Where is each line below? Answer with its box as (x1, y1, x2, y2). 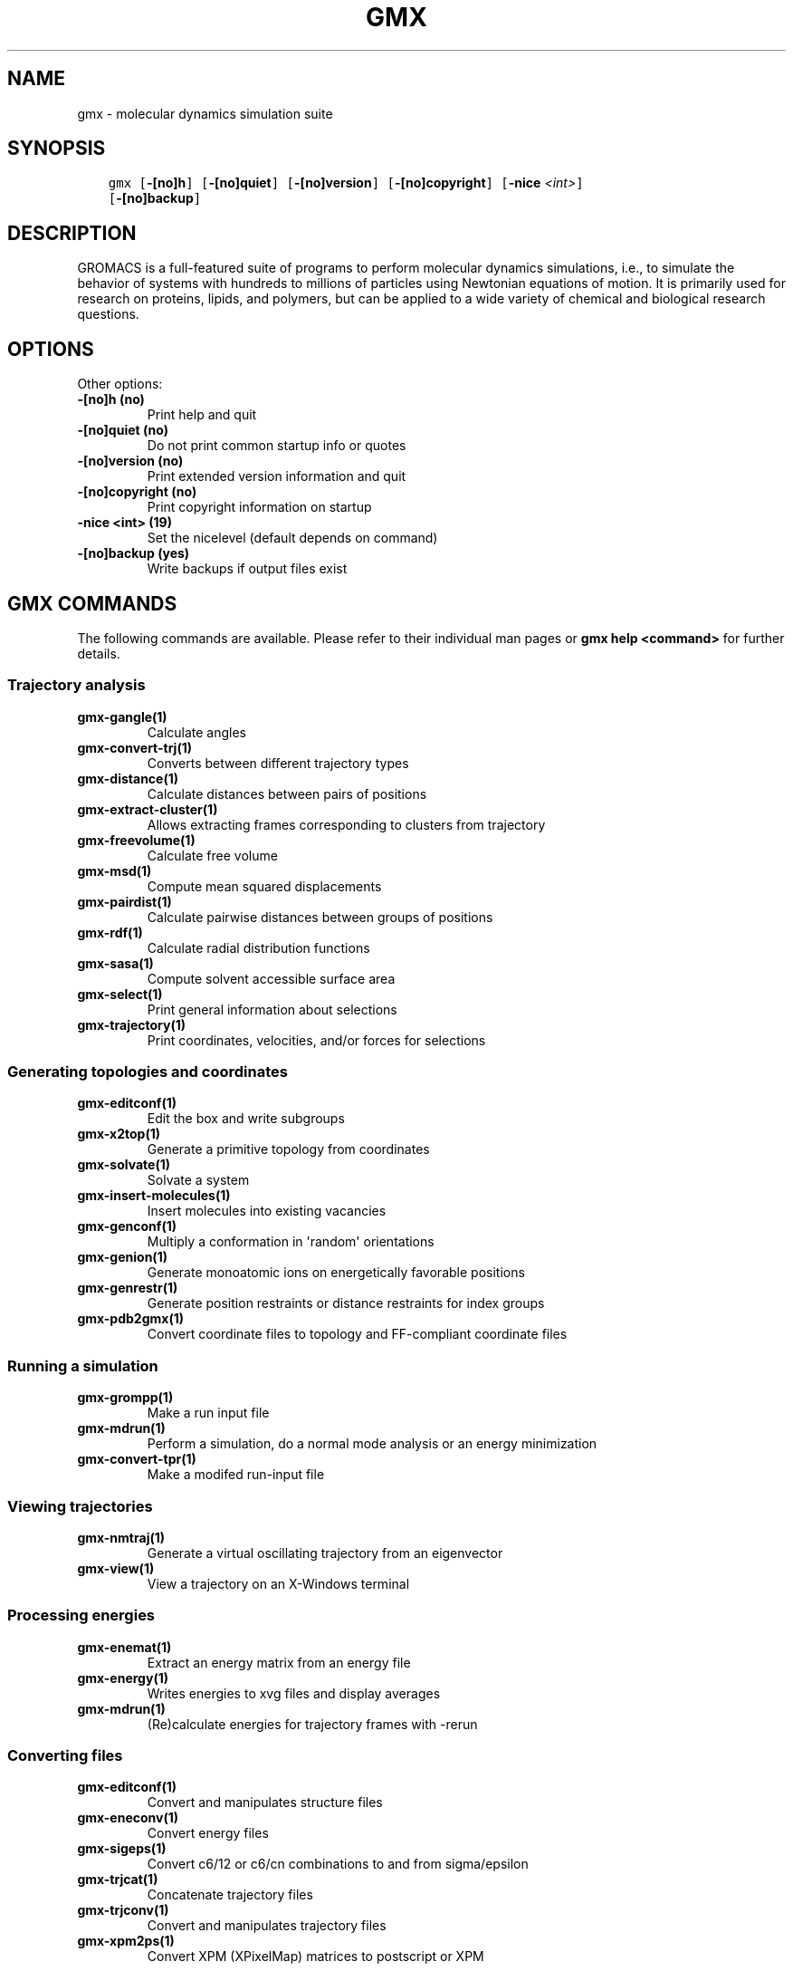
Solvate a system (147, 1172, 250, 1188)
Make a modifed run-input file (147, 1466, 325, 1483)
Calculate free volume (147, 847, 278, 863)
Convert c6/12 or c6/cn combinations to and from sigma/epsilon (147, 1856, 529, 1872)
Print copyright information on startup (147, 499, 372, 515)
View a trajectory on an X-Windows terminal (147, 1575, 410, 1591)
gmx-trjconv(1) (77, 1902, 169, 1918)
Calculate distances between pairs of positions (147, 785, 427, 802)
